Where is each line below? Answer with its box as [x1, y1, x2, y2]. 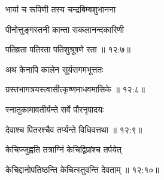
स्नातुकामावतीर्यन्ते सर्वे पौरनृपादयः [5, 103, 104, 115]
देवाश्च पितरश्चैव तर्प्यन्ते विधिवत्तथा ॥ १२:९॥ [5, 123, 142, 135]
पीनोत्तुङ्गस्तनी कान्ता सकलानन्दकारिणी [5, 23, 124, 35]
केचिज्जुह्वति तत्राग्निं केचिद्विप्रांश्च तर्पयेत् [5, 143, 122, 156]
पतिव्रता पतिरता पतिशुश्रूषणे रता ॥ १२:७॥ [5, 43, 130, 55]
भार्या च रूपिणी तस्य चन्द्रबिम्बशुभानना [5, 3, 116, 15]
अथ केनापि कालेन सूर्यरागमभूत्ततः [5, 63, 104, 75]
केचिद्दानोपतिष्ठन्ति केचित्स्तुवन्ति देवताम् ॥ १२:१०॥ [5, 163, 159, 175]
